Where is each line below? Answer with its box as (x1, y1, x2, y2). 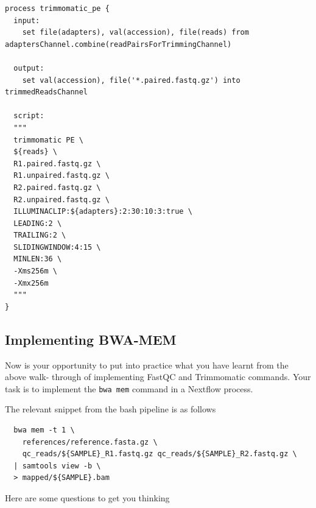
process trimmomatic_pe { (5, 4, 110, 13)
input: (13, 16, 40, 25)
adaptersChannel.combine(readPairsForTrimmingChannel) (5, 40, 232, 49)
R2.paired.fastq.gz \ (13, 183, 101, 192)
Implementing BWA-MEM (5, 330, 177, 348)
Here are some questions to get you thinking (5, 492, 170, 504)
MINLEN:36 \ (13, 255, 62, 264)
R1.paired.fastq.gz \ (13, 159, 101, 168)
